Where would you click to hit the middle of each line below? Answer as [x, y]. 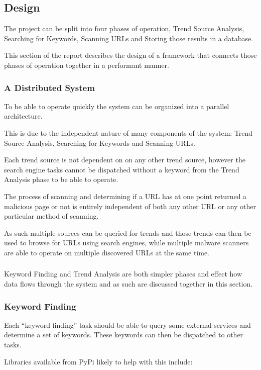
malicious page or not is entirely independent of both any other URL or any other [130, 206]
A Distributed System [49, 87]
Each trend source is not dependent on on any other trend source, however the [125, 160]
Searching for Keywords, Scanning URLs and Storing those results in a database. [129, 38]
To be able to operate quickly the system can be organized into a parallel [117, 106]
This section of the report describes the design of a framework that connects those [130, 55]
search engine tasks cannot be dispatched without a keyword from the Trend [122, 169]
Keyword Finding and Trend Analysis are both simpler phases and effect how [123, 274]
